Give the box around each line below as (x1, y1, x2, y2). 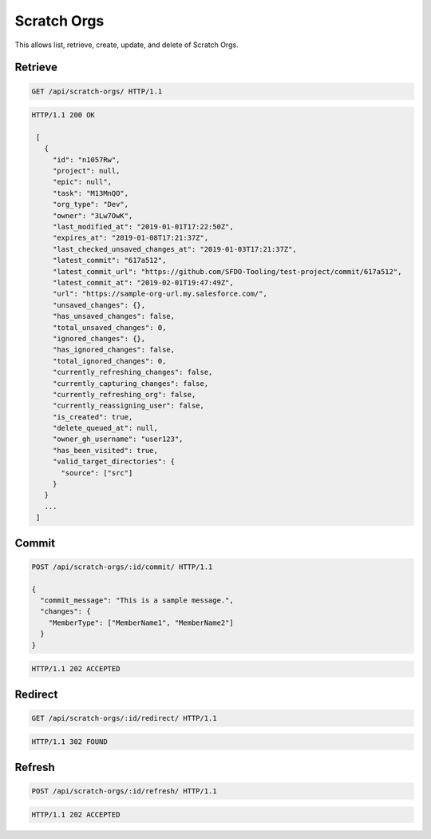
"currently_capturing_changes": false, (52, 379, 209, 388)
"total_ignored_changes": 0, (52, 356, 167, 365)
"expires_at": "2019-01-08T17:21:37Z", (52, 233, 209, 243)
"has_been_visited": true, (52, 446, 159, 455)
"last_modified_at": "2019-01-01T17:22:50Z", (52, 222, 235, 232)
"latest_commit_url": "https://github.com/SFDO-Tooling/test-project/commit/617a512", (52, 267, 402, 276)
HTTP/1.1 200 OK (31, 110, 96, 120)
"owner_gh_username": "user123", (52, 435, 184, 443)
